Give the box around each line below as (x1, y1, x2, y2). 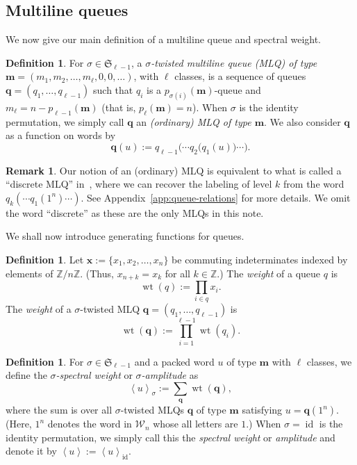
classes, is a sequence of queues (174, 69, 306, 83)
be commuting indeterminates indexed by (172, 252, 348, 266)
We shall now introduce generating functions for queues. (6, 229, 244, 243)
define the (6, 368, 47, 382)
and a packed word (134, 354, 215, 368)
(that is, (101, 99, 136, 114)
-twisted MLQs (120, 402, 185, 417)
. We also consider (264, 114, 341, 129)
